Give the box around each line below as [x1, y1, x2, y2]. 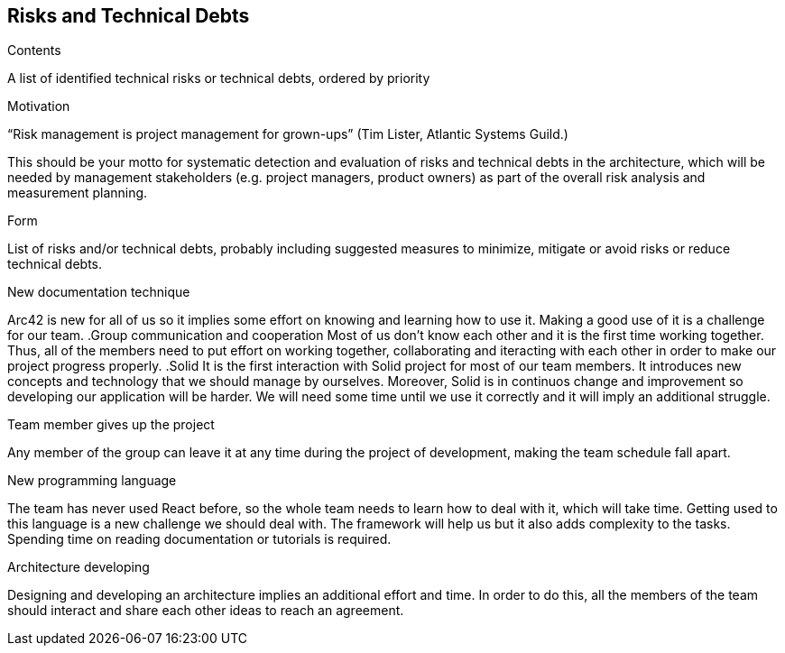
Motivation [7, 98, 70, 115]
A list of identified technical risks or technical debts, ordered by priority [7, 70, 430, 87]
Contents [7, 42, 61, 59]
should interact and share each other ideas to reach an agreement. [7, 602, 404, 619]
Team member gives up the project [7, 417, 215, 433]
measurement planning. [7, 185, 148, 201]
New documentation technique [7, 284, 190, 300]
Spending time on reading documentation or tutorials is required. [7, 531, 392, 547]
